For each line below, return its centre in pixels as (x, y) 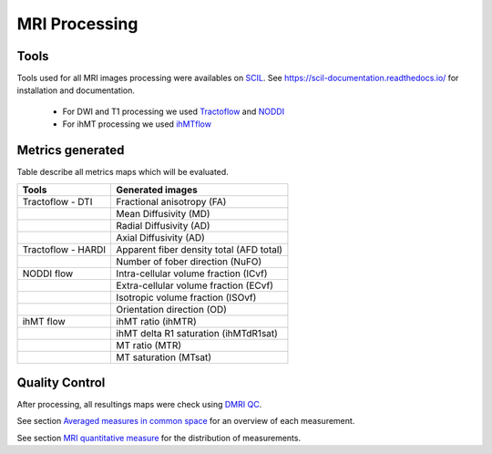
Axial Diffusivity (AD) (160, 237)
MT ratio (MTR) (149, 345)
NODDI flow (48, 273)
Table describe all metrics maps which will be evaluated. (123, 172)
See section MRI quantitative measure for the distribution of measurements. (159, 438)
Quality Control (61, 382)
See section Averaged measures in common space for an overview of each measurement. (186, 421)
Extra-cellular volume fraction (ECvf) (195, 285)
